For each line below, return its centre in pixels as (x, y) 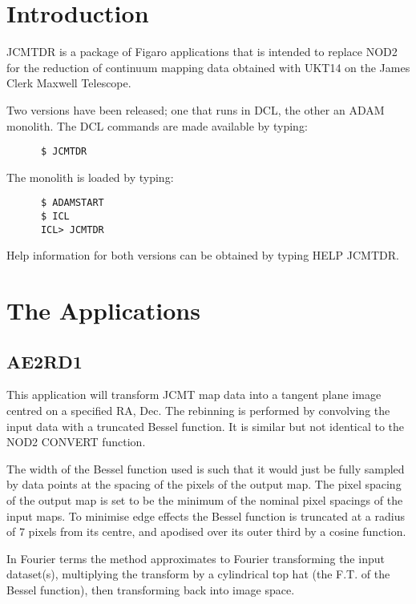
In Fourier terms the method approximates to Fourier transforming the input (196, 558)
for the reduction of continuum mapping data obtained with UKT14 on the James (208, 67)
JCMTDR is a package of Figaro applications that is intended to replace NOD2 (202, 52)
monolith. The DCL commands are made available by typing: (157, 125)
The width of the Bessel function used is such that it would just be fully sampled (206, 468)
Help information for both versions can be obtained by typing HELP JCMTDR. (203, 255)
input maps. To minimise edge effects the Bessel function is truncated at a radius (206, 515)
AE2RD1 (44, 361)
